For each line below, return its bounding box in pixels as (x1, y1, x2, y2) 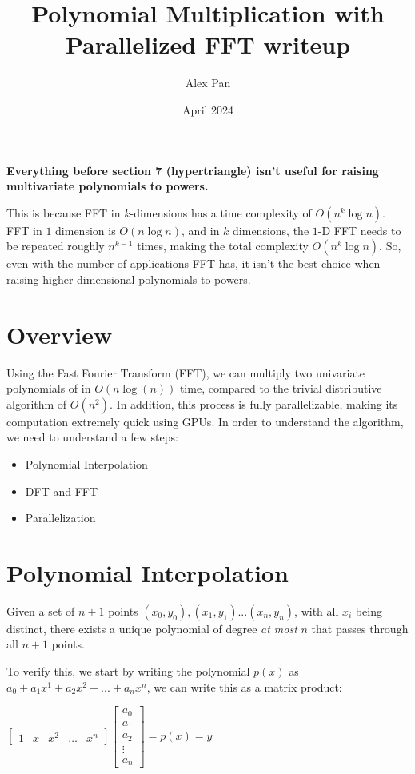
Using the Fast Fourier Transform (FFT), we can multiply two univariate (6, 364, 365, 381)
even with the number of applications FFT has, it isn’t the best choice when (6, 255, 381, 272)
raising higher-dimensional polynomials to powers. (6, 270, 251, 287)
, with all (294, 602, 339, 619)
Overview (6, 317, 113, 350)
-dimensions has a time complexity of (130, 204, 312, 221)
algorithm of (6, 395, 67, 412)
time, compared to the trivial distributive (179, 380, 382, 397)
